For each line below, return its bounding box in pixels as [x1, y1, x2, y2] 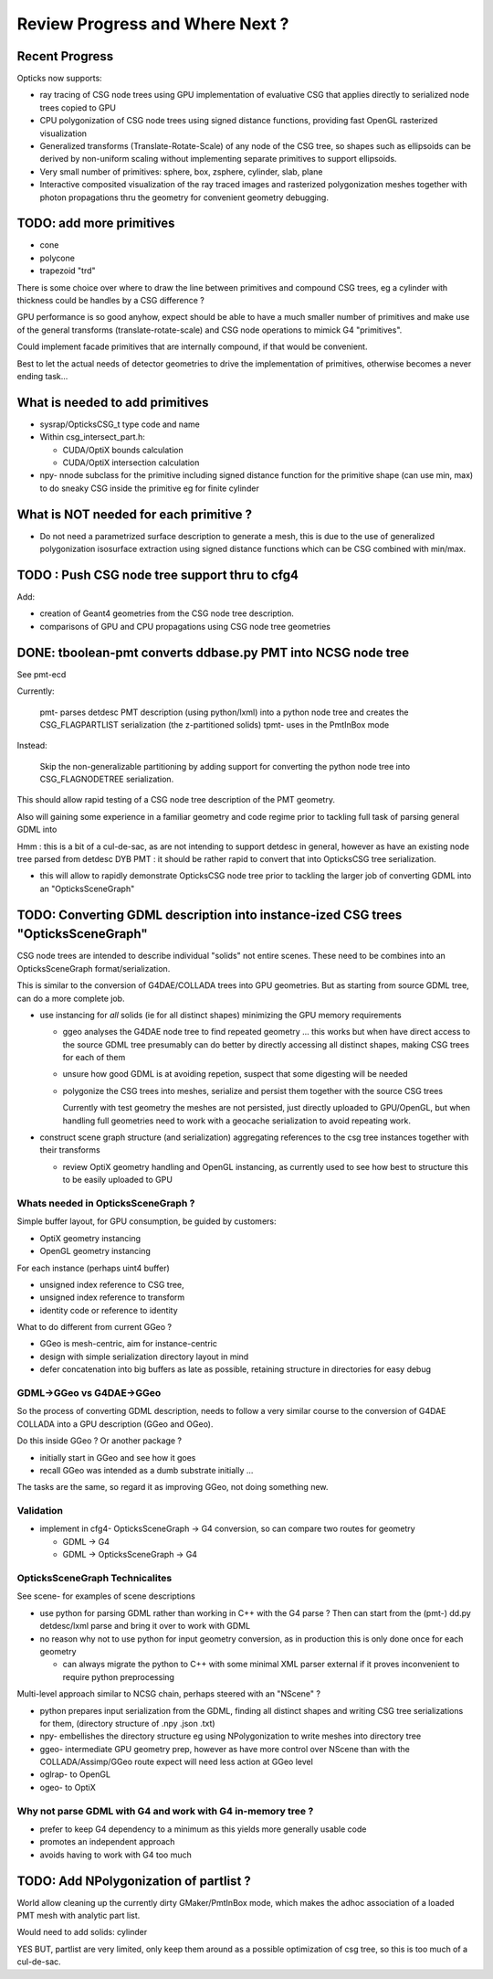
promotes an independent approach [39, 1836, 175, 1847]
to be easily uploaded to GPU [62, 1175, 173, 1186]
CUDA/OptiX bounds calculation [62, 444, 184, 455]
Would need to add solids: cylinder [16, 1927, 148, 1938]
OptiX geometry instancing [39, 1232, 142, 1243]
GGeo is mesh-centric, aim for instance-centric [39, 1338, 218, 1349]
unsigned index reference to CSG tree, [39, 1279, 184, 1290]
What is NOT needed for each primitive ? [16, 506, 253, 522]
